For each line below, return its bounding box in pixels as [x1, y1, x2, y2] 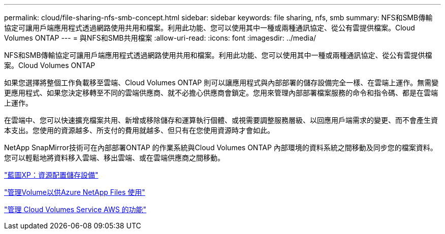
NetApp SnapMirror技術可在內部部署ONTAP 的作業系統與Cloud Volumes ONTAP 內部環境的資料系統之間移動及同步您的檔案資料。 [4, 143, 437, 152]
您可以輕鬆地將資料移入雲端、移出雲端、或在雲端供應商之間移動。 [4, 153, 225, 162]
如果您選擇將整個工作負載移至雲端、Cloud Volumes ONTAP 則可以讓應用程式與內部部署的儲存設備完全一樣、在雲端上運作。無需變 [4, 78, 439, 87]
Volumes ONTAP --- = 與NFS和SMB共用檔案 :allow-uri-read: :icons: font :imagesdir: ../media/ [4, 34, 316, 42]
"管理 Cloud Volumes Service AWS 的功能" [4, 205, 147, 214]
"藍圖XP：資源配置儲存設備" [4, 171, 99, 179]
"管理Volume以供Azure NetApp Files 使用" [4, 188, 145, 196]
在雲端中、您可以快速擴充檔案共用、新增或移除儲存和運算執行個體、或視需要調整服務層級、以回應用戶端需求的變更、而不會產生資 [4, 116, 438, 124]
